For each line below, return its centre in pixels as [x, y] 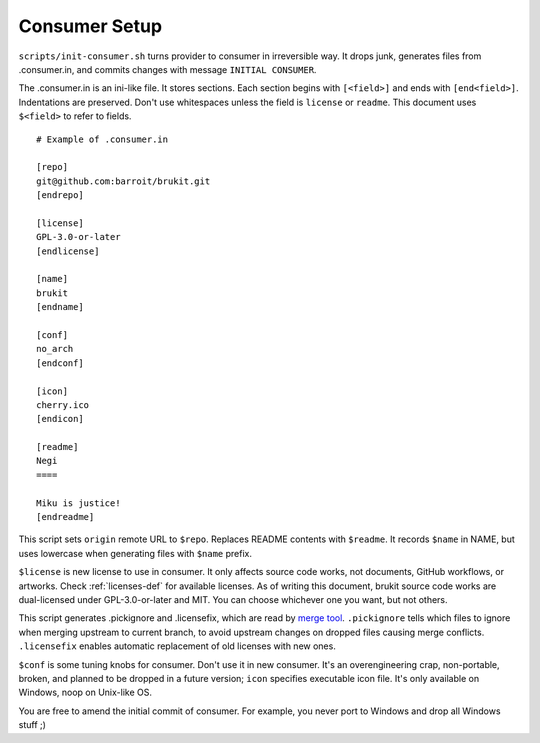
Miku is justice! [78, 503]
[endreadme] [65, 517]
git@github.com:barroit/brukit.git [123, 181]
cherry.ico [63, 404]
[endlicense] [68, 251]
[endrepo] [60, 195]
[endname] [60, 307]
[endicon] [60, 419]
